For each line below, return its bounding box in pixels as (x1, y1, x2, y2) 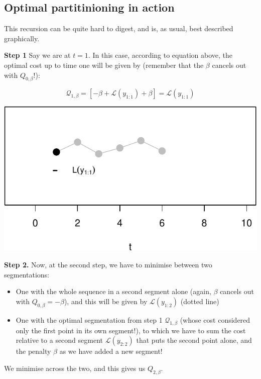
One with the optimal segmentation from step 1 (16, 314, 163, 325)
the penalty (16, 346, 51, 356)
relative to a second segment (16, 335, 103, 345)
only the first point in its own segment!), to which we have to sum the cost (16, 325, 246, 335)
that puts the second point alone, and (136, 335, 252, 345)
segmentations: (4, 269, 49, 279)
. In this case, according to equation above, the (88, 50, 233, 60)
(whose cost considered (180, 314, 250, 325)
